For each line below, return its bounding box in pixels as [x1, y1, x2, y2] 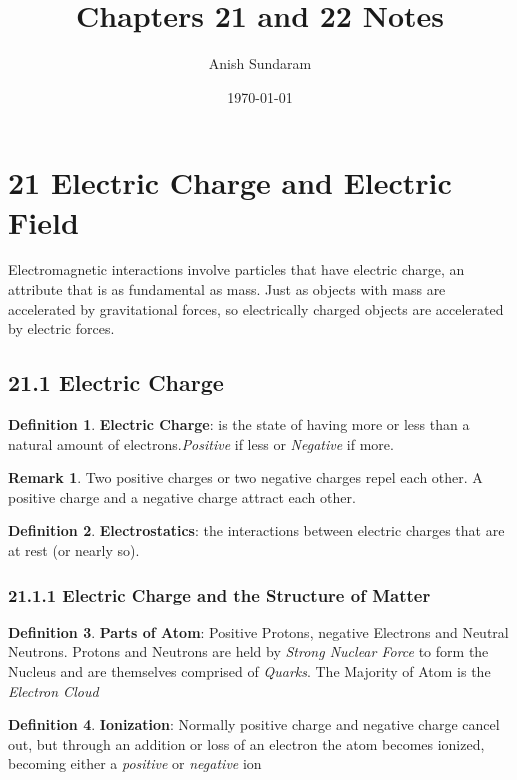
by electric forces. [8, 318, 115, 339]
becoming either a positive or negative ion [8, 753, 262, 774]
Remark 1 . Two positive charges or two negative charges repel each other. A [8, 467, 483, 488]
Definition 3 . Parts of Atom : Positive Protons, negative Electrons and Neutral [8, 621, 509, 642]
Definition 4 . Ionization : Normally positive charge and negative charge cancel [8, 714, 500, 735]
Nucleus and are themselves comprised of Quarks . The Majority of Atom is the [8, 660, 491, 681]
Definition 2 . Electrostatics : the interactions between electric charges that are [8, 520, 505, 541]
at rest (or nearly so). [8, 539, 140, 560]
